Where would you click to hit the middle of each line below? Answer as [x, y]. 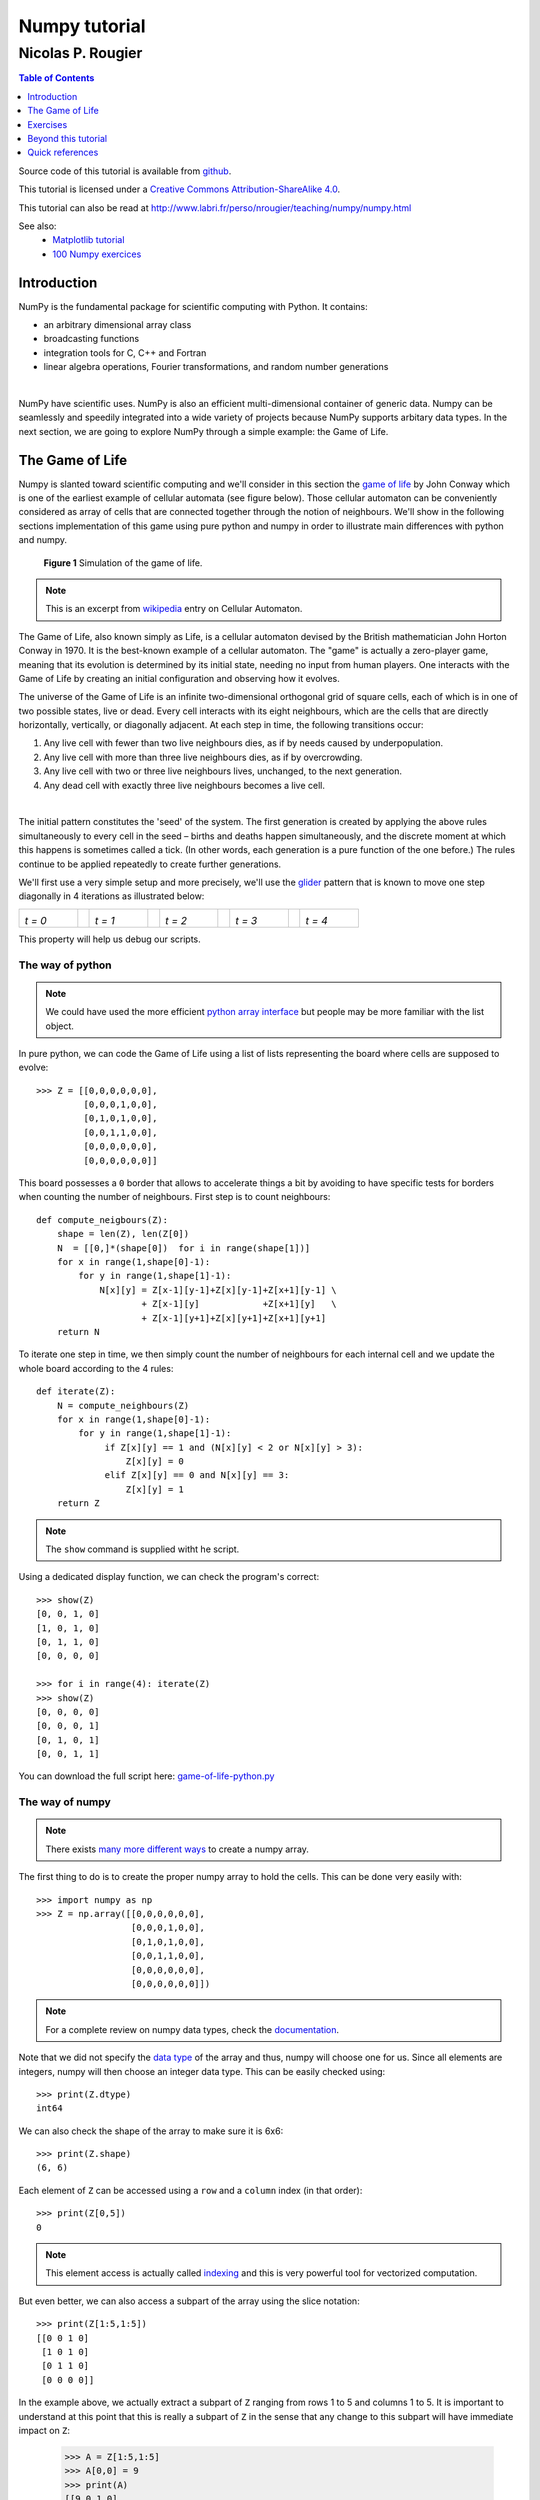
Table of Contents [56, 78]
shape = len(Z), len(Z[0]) [123, 1234]
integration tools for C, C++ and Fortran [125, 352]
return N [78, 1331]
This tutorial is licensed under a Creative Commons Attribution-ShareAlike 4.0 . [179, 189]
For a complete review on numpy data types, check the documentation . [192, 2029]
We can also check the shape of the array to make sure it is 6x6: [151, 2131]
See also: [37, 226]
